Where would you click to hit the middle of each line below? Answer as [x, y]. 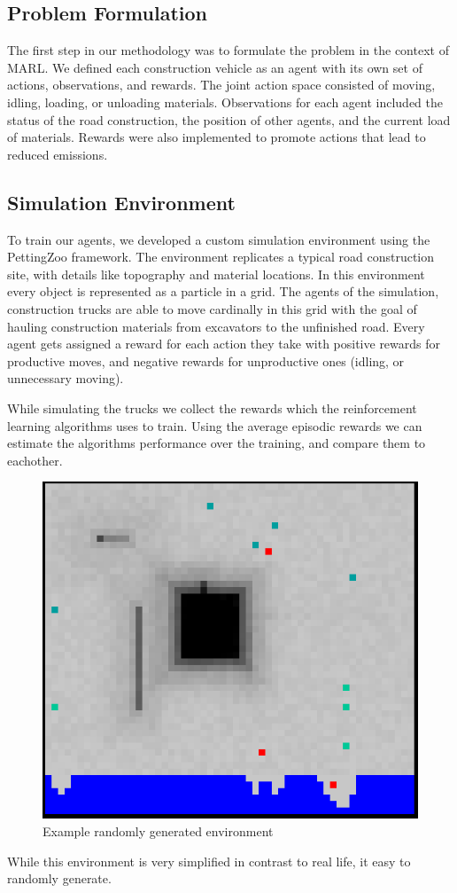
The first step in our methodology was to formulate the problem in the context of [228, 50]
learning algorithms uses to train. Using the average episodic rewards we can [215, 425]
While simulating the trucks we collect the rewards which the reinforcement [212, 407]
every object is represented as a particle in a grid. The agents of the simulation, [223, 291]
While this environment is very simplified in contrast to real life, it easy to [209, 861]
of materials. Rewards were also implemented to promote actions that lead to [217, 137]
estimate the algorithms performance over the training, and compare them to [217, 443]
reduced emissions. [58, 154]
